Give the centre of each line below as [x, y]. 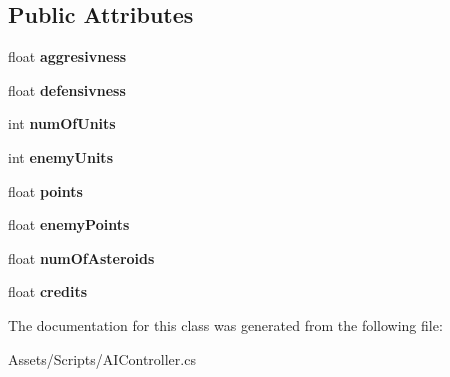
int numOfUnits [62, 123]
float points [45, 190]
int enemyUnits [60, 156]
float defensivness [67, 89]
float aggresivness [67, 56]
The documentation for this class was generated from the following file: [225, 324]
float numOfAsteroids [81, 257]
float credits [48, 291]
